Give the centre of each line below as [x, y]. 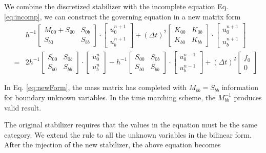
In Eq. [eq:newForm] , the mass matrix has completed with [96, 87]
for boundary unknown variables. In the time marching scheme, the [110, 97]
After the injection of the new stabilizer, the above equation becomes [112, 145]
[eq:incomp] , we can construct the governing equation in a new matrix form [122, 16]
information [240, 87]
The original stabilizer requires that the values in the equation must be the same [131, 125]
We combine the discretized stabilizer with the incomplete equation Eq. [116, 6]
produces [248, 97]
